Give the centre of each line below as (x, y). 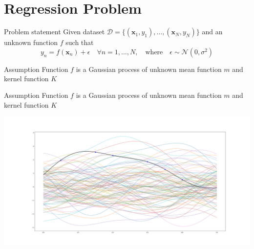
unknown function (31, 42)
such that (80, 42)
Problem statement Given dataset (54, 32)
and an (212, 32)
